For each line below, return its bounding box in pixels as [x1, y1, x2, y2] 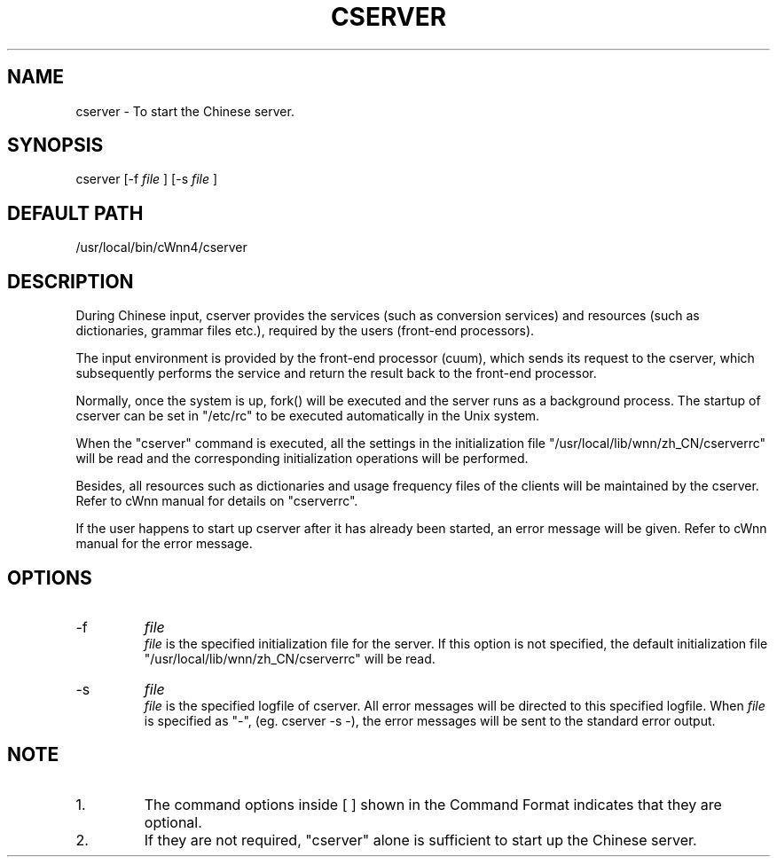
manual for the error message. [75, 536, 253, 552]
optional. [144, 813, 202, 831]
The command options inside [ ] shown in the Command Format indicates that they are [144, 795, 722, 813]
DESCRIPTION [7, 270, 134, 293]
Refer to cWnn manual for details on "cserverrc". [75, 493, 358, 509]
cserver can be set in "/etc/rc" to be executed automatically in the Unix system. [75, 408, 540, 424]
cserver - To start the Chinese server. [75, 103, 294, 119]
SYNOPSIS [7, 134, 104, 157]
